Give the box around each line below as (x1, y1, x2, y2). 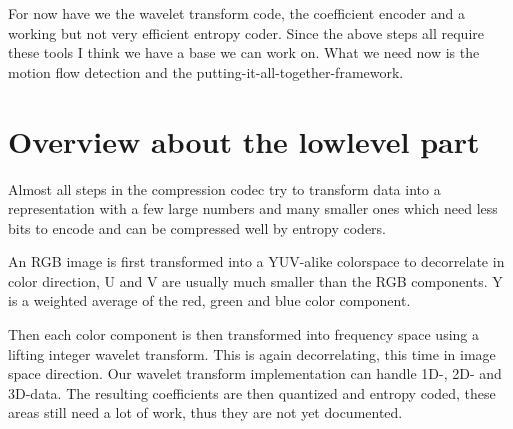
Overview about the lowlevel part (8, 120, 480, 161)
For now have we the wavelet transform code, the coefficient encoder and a (8, 3, 465, 23)
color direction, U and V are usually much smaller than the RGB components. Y (8, 270, 503, 291)
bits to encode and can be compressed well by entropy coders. (8, 217, 386, 238)
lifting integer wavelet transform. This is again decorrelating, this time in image (8, 343, 496, 364)
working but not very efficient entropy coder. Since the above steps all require (8, 22, 484, 43)
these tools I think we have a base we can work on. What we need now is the (8, 42, 480, 63)
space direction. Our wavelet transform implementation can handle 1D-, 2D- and (8, 363, 502, 384)
